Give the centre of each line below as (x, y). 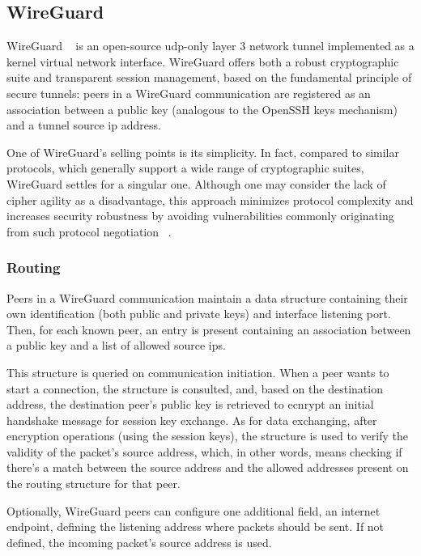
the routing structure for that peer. (94, 484)
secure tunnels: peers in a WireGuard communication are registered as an (189, 93)
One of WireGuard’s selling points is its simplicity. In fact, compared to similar (203, 152)
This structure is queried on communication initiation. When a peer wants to (198, 372)
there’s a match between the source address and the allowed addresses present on (208, 467)
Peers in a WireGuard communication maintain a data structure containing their (207, 297)
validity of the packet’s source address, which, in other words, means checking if (204, 451)
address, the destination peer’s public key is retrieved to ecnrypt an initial (190, 404)
